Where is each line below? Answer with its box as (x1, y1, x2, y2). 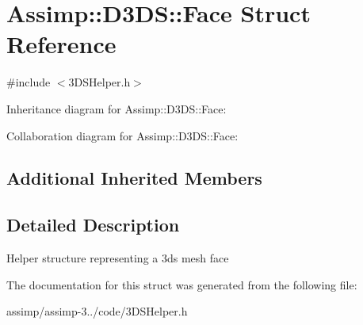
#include (6, 74, 51, 90)
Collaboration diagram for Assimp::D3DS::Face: (6, 127, 239, 143)
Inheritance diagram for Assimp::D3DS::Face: (6, 100, 227, 117)
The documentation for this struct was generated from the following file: (6, 276, 357, 292)
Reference (6, 28, 117, 60)
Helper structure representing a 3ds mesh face (6, 250, 229, 266)
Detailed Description (6, 212, 180, 237)
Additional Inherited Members (6, 166, 262, 190)
